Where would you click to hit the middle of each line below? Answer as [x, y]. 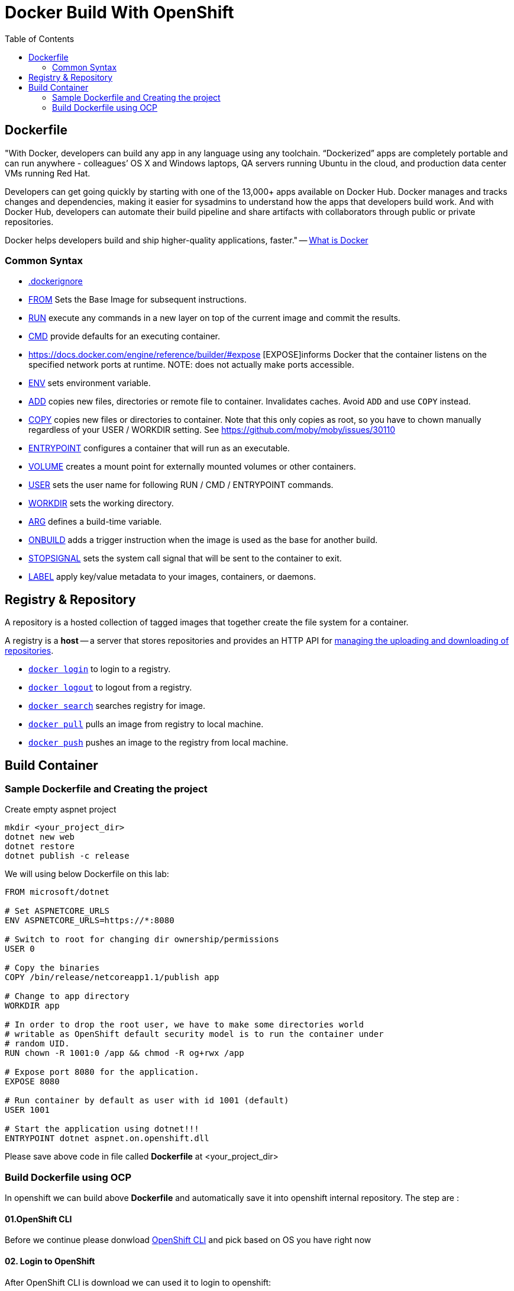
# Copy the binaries [52, 968]
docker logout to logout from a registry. [110, 688]
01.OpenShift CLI [38, 1219]
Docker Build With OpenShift [119, 12]
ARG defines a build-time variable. [95, 522]
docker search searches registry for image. [117, 706]
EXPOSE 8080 [32, 1082]
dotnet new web [40, 837]
